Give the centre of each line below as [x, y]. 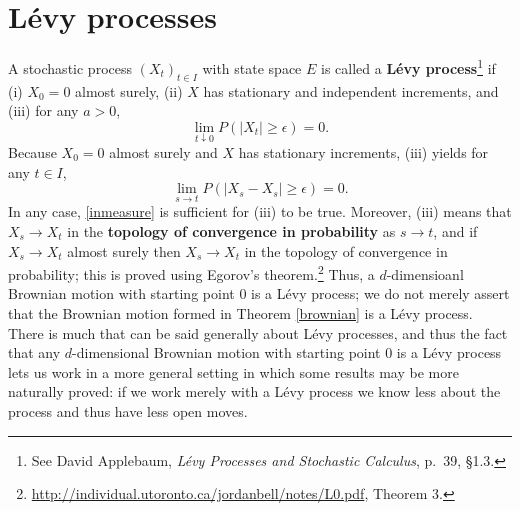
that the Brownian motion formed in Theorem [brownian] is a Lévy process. [240, 313]
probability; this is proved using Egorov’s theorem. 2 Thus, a [191, 272]
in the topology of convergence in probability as [231, 230]
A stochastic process [70, 67]
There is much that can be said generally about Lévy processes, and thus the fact [258, 332]
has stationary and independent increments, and [351, 90]
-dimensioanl [425, 273]
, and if [455, 230]
